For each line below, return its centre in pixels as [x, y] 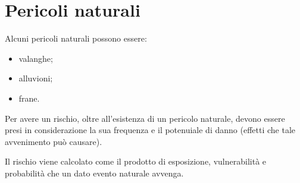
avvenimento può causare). [54, 141]
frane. [29, 98]
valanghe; [36, 58]
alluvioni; [36, 78]
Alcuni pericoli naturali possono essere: [76, 38]
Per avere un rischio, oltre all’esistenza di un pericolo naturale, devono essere [145, 118]
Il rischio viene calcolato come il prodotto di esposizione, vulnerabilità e [136, 161]
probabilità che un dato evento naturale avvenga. [94, 173]
